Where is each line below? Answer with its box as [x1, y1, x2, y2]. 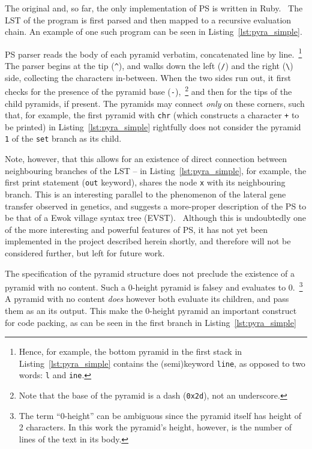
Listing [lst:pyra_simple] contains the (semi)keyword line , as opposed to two [19, 357, 305, 369]
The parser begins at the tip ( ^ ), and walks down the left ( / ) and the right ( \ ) [5, 59, 293, 72]
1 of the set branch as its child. [5, 132, 122, 145]
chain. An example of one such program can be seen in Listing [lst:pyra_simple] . [5, 25, 302, 38]
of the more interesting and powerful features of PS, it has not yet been [5, 223, 268, 235]
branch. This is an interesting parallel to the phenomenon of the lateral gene [5, 187, 286, 200]
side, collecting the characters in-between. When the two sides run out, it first [5, 71, 291, 83]
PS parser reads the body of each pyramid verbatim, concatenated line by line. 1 [5, 46, 302, 60]
